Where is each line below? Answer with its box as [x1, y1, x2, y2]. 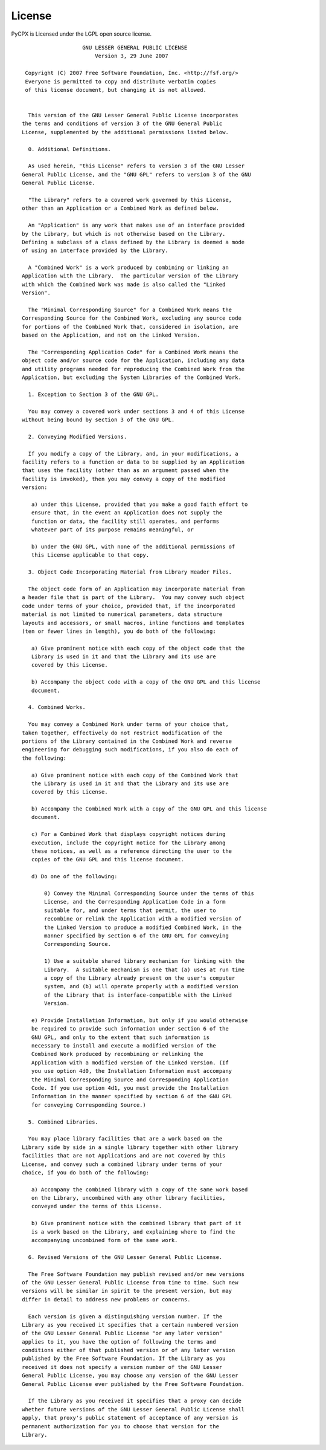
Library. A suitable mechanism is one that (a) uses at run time [44, 966, 245, 973]
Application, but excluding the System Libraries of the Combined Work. [22, 374, 241, 381]
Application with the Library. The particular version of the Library [22, 273, 238, 279]
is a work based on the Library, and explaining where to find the [31, 1228, 235, 1235]
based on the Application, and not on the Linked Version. [22, 332, 200, 338]
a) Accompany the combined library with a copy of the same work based [31, 1186, 248, 1193]
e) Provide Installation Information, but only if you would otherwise [31, 1017, 248, 1024]
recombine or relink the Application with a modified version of [44, 916, 241, 922]
